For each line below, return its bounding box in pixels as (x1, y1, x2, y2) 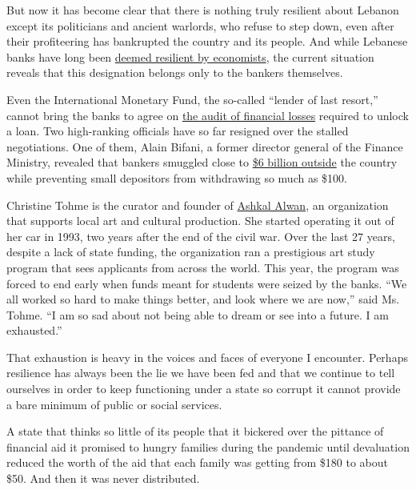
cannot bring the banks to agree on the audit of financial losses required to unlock (6, 106, 409, 123)
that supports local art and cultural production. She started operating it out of (6, 212, 394, 229)
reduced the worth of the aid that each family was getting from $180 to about (6, 454, 388, 471)
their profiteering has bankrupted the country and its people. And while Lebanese (6, 33, 408, 50)
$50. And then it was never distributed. (6, 470, 200, 487)
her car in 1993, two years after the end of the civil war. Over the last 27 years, (6, 227, 395, 244)
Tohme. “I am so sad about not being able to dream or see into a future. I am (6, 306, 389, 323)
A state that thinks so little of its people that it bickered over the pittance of (6, 423, 384, 440)
